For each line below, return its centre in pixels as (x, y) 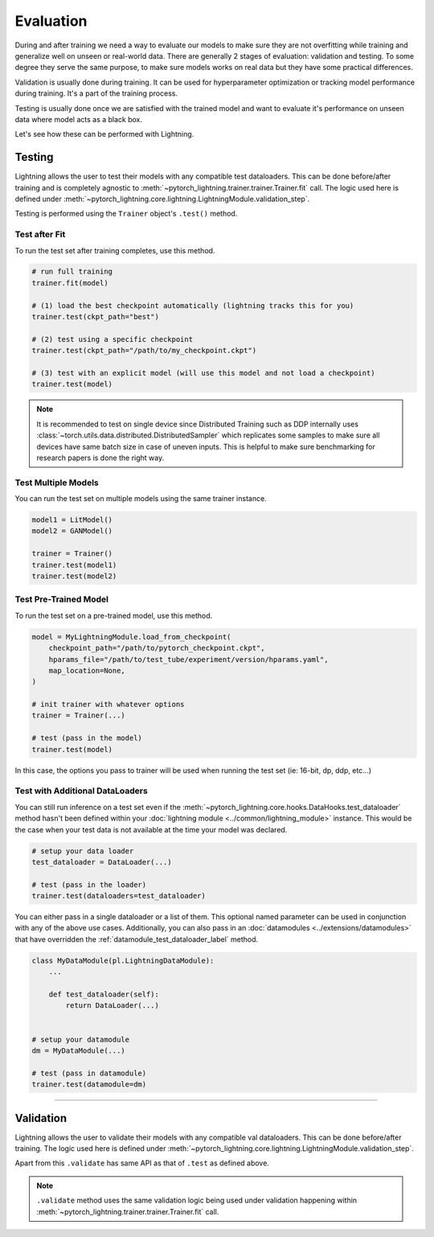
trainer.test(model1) (74, 565)
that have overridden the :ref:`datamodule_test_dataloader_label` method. (137, 939)
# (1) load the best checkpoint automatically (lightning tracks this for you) (193, 305)
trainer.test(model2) (74, 576)
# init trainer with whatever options (108, 705)
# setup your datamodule (81, 1039)
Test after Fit (40, 235)
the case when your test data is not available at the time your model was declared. (151, 829)
